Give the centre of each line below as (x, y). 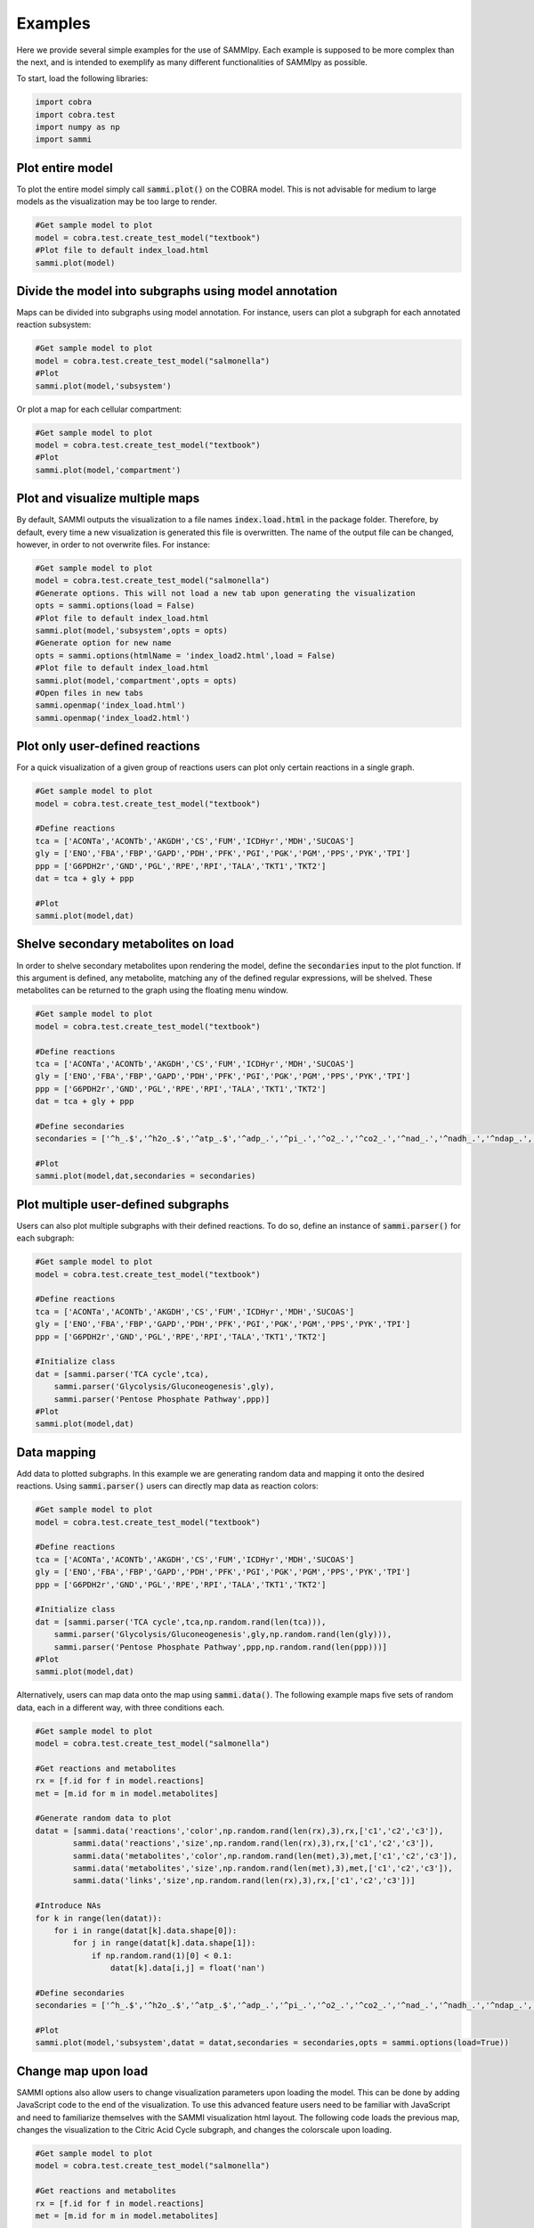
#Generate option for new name (104, 643)
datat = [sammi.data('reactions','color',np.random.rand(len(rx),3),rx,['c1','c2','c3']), (239, 1831)
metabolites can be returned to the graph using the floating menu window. (152, 990)
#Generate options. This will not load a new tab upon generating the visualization (225, 593)
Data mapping (57, 1452)
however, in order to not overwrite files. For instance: (113, 545)
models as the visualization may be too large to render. (117, 201)
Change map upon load (82, 2071)
